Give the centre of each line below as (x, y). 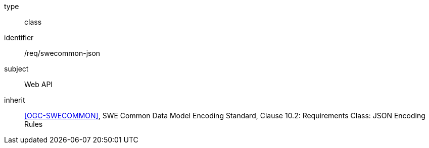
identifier (19, 38)
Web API (39, 84)
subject (16, 69)
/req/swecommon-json (62, 53)
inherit (15, 100)
